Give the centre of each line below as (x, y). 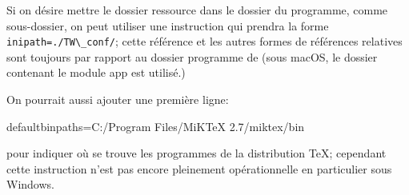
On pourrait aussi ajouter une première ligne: (118, 99)
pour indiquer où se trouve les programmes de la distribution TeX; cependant (196, 153)
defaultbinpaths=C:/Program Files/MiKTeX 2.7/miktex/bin (156, 126)
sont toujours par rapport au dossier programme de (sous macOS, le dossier (192, 56)
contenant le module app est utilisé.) (96, 72)
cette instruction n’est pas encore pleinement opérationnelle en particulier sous (199, 168)
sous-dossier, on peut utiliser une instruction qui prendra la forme (168, 25)
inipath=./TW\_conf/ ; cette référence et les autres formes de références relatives (204, 41)
